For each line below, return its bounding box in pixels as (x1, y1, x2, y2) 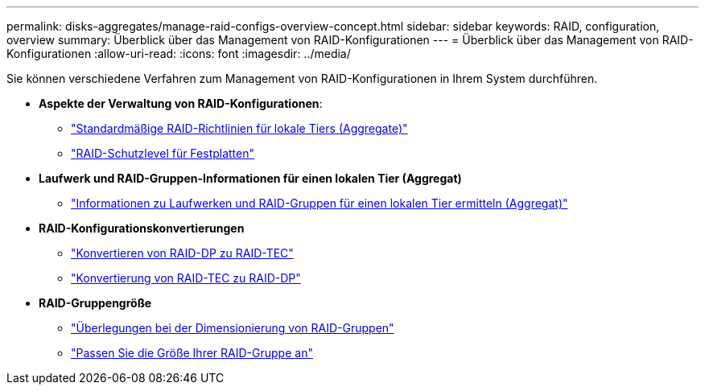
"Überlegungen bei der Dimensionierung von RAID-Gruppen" (71, 321, 394, 335)
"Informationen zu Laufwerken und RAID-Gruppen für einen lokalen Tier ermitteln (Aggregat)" (71, 196, 568, 210)
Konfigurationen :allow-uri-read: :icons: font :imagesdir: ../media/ (6, 47, 351, 60)
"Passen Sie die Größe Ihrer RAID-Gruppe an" (71, 346, 313, 360)
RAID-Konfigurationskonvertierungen (39, 221, 245, 235)
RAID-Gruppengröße (39, 296, 152, 310)
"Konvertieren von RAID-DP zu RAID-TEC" (71, 246, 294, 260)
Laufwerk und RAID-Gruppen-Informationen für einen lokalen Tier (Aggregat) (39, 171, 462, 185)
